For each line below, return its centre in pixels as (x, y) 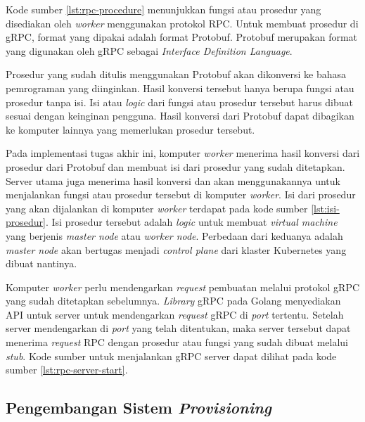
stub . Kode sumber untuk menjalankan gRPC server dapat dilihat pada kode (171, 356)
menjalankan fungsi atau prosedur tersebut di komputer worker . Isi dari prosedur (181, 194)
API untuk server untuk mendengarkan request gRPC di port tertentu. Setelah (175, 314)
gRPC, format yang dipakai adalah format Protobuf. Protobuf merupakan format (182, 37)
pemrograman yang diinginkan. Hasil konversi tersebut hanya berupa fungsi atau (180, 88)
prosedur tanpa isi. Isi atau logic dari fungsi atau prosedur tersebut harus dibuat (179, 102)
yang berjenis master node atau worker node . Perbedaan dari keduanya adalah (174, 235)
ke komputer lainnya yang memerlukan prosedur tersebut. (130, 129)
